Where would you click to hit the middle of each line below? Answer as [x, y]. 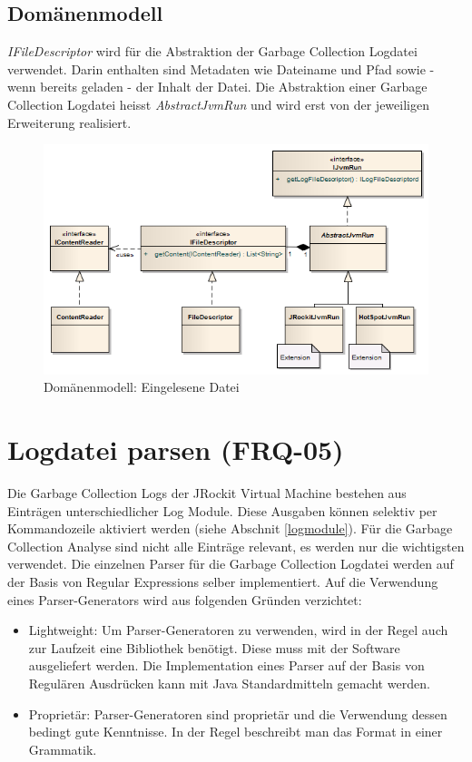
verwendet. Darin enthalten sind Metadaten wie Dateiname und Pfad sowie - [221, 68]
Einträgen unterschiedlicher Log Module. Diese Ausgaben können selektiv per [222, 510]
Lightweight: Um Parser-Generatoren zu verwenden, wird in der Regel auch [238, 630]
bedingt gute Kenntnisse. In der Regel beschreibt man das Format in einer [236, 732]
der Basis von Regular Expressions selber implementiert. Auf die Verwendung [223, 581]
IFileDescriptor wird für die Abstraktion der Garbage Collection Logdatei [212, 51]
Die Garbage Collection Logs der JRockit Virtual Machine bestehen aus [207, 493]
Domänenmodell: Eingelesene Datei [142, 387]
